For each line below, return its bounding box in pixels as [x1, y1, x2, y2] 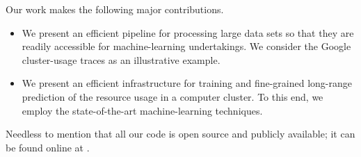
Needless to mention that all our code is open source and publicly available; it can [6, 126, 355, 141]
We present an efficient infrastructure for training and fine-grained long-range [22, 76, 352, 90]
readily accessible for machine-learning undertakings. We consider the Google [22, 39, 351, 53]
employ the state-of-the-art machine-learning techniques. [22, 103, 263, 117]
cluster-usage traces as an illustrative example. [22, 52, 220, 67]
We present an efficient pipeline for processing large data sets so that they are [22, 25, 354, 40]
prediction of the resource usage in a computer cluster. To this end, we [22, 89, 323, 104]
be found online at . [6, 140, 90, 154]
